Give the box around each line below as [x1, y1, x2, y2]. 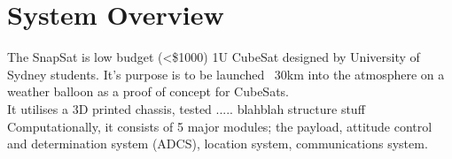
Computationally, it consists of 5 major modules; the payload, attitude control [7, 117, 433, 135]
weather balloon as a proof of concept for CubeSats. [7, 82, 290, 101]
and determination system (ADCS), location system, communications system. [7, 134, 428, 153]
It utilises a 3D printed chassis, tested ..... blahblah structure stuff [7, 99, 365, 117]
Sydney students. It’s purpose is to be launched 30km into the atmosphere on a [7, 64, 445, 83]
